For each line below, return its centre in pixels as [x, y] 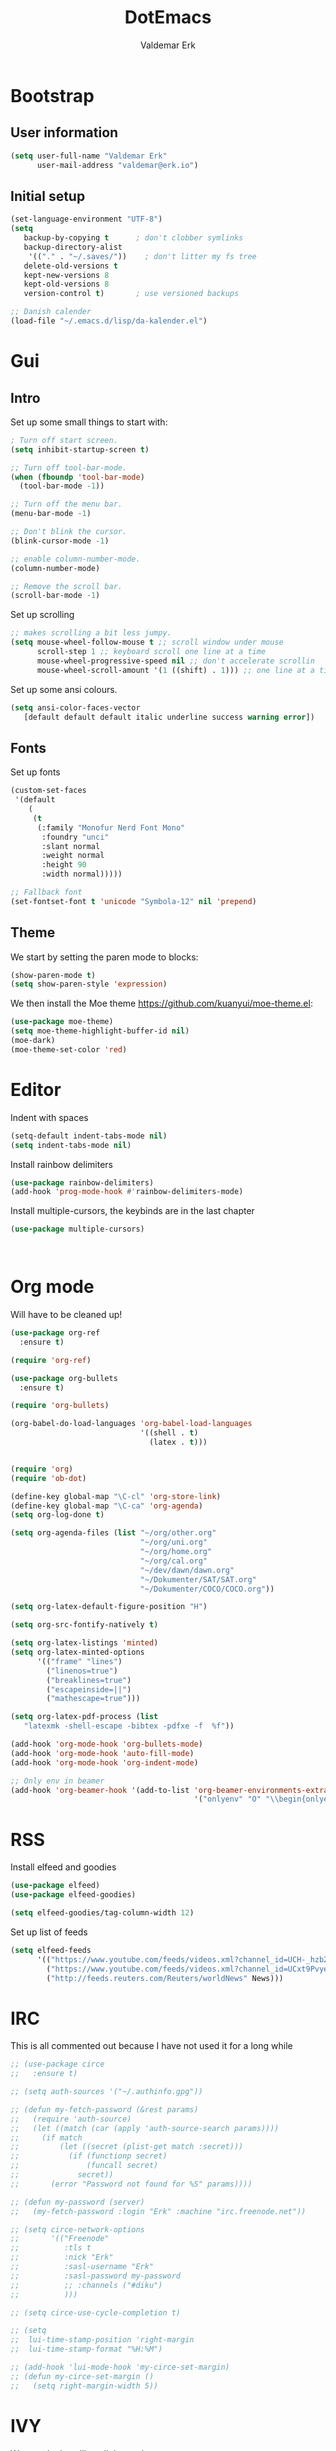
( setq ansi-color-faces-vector [75, 707]
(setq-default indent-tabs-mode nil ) [89, 1136]
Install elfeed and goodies [63, 1867]
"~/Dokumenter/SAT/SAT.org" [198, 1579]
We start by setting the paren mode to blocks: [104, 957]
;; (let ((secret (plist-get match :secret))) [127, 2147]
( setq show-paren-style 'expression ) [89, 984]
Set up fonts [35, 772]
